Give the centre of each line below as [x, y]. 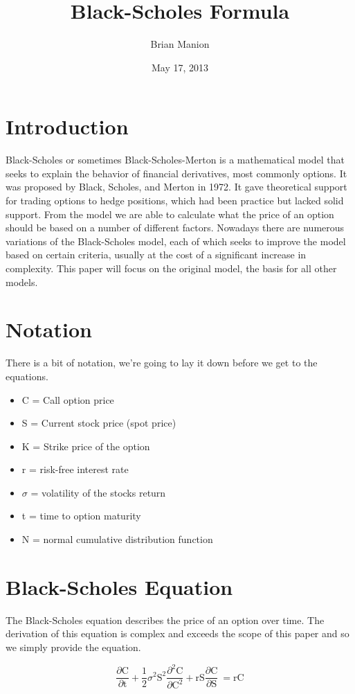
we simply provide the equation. [73, 647]
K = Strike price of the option [86, 446]
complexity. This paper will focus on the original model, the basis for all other [171, 268]
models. [22, 282]
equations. [27, 376]
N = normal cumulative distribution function [117, 539]
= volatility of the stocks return [98, 492]
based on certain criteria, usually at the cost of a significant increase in [156, 255]
